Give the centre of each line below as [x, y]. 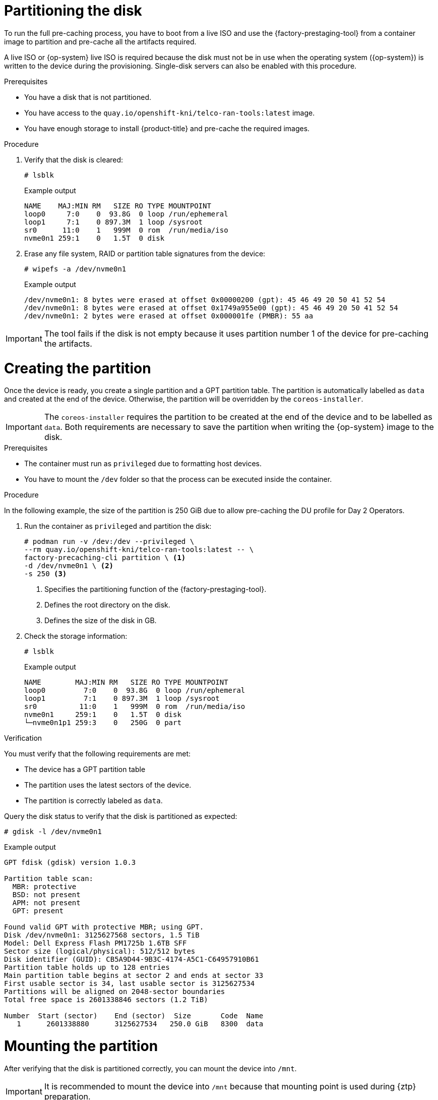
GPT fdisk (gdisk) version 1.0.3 [70, 863]
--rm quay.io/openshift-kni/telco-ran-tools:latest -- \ [139, 550]
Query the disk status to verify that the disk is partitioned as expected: [121, 816]
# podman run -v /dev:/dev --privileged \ [109, 542]
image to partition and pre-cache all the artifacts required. [100, 41]
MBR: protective [44, 887]
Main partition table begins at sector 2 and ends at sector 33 [134, 976]
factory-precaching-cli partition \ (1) [105, 558]
